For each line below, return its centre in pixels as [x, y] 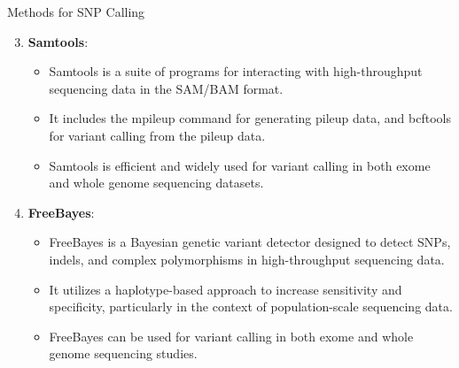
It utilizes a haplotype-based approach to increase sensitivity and [226, 289]
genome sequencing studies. [123, 353]
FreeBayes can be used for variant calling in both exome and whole [231, 336]
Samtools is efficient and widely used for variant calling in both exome [240, 165]
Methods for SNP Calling [76, 11]
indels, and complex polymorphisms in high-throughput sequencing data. [247, 259]
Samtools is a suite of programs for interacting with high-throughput [236, 71]
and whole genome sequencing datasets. [156, 183]
